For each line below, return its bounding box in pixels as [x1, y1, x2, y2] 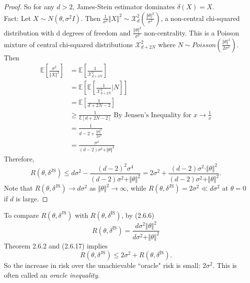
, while [126, 183, 146, 193]
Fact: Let [4, 13, 31, 23]
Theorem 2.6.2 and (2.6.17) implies [4, 240, 108, 250]
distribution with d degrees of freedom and [4, 27, 131, 37]
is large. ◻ [16, 194, 48, 204]
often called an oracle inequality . [4, 269, 100, 280]
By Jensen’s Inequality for [113, 111, 191, 119]
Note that [4, 183, 33, 193]
